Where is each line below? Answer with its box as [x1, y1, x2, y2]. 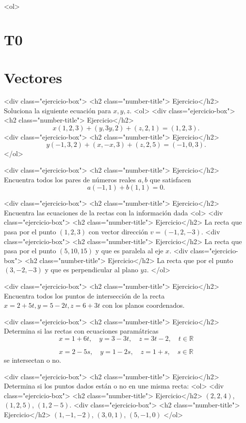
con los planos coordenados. [102, 300, 185, 310]
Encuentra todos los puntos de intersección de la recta [4, 290, 165, 300]
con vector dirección [88, 227, 148, 237]
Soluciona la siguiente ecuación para [4, 105, 111, 115]
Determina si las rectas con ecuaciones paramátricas [4, 326, 159, 336]
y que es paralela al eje [95, 246, 164, 256]
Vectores [4, 68, 63, 88]
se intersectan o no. [4, 354, 62, 365]
